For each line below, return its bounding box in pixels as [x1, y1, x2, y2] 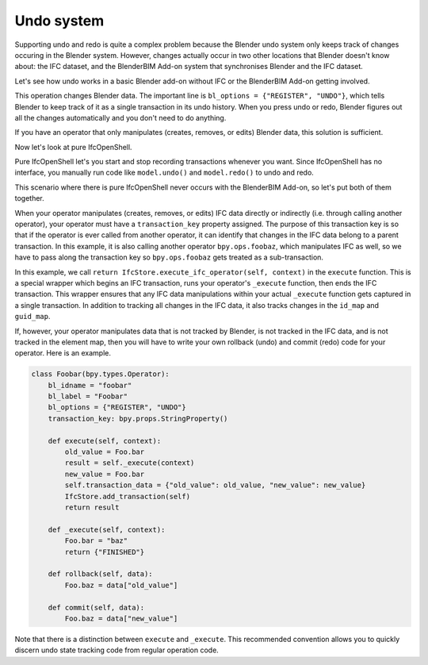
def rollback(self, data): [48, 570, 154, 579]
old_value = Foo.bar [64, 448, 145, 456]
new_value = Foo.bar [64, 469, 145, 479]
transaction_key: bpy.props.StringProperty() [48, 413, 228, 423]
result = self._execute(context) [64, 459, 195, 467]
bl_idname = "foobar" [48, 381, 132, 390]
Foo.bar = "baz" [64, 536, 128, 545]
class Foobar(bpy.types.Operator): [31, 370, 170, 379]
